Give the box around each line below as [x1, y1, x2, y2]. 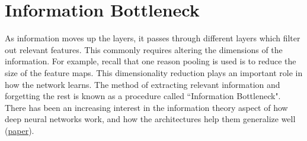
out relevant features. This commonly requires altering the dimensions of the [5, 43, 283, 55]
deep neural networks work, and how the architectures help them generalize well [5, 113, 296, 125]
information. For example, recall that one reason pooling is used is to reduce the [5, 55, 296, 67]
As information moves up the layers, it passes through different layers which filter [5, 32, 300, 44]
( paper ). [5, 124, 34, 136]
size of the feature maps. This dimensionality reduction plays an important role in [5, 66, 303, 78]
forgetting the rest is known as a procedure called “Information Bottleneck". [5, 90, 281, 102]
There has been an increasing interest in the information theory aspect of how [5, 101, 288, 113]
